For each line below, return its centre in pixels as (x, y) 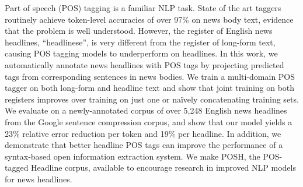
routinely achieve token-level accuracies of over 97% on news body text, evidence (149, 19)
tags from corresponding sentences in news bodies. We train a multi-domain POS (150, 76)
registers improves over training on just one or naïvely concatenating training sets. (152, 99)
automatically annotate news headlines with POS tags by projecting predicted (144, 64)
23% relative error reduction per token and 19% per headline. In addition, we (143, 133)
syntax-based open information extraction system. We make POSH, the (133, 156)
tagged (17, 167)
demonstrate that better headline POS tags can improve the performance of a (144, 145)
